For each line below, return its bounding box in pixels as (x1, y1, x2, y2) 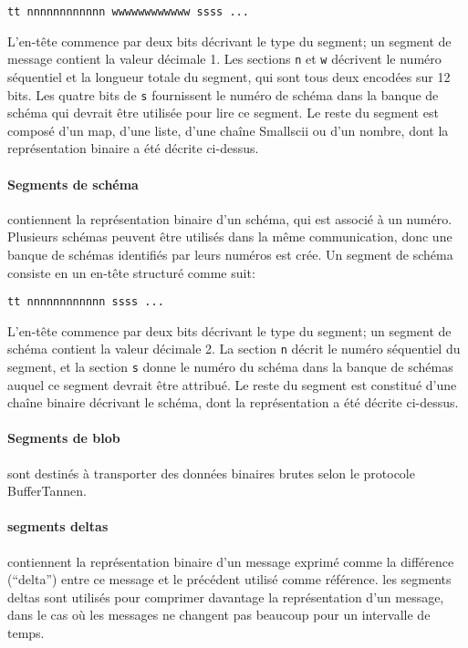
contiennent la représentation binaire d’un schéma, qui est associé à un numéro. (7, 209, 452, 228)
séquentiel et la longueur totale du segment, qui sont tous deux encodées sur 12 (7, 67, 451, 86)
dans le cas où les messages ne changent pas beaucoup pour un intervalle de (7, 605, 431, 624)
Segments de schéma (7, 174, 139, 193)
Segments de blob (7, 428, 120, 447)
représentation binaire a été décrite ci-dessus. (7, 139, 259, 158)
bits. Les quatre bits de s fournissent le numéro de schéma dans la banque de (7, 85, 439, 104)
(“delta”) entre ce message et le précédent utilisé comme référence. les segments (7, 570, 452, 589)
